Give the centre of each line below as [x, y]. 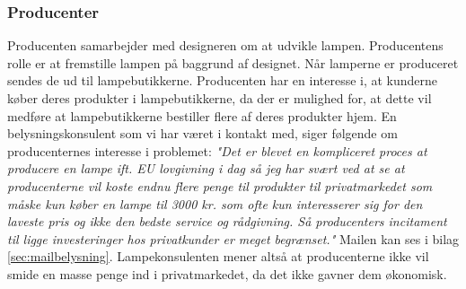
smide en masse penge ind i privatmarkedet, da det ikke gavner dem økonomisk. [227, 273]
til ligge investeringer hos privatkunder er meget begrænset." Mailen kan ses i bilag [233, 238]
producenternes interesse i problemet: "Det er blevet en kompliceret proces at [217, 150]
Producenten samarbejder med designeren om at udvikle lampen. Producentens [225, 45]
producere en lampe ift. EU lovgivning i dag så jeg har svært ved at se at [206, 168]
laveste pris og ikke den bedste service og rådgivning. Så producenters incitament [227, 221]
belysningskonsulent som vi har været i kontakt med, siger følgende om [202, 133]
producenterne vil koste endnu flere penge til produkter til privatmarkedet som [220, 185]
